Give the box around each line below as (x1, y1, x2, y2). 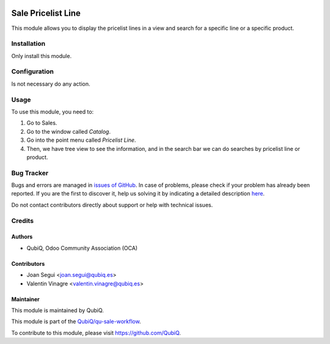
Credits (11, 216, 34, 225)
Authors (11, 233, 33, 241)
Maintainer (11, 295, 40, 302)
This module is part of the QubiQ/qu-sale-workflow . (11, 318, 141, 325)
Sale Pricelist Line (11, 8, 81, 18)
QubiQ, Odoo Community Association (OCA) (26, 244, 137, 252)
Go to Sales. (26, 119, 57, 126)
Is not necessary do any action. (11, 80, 90, 87)
